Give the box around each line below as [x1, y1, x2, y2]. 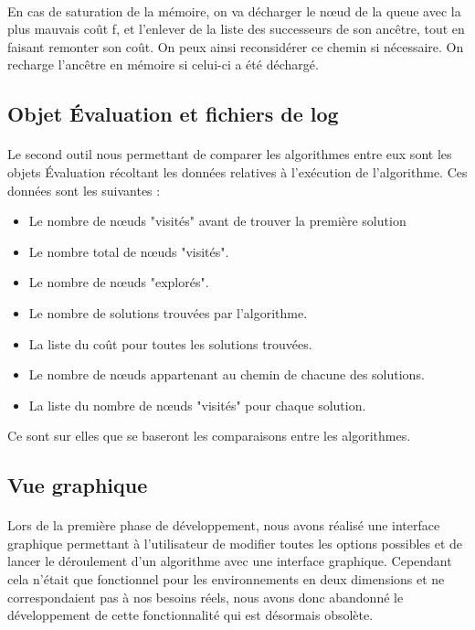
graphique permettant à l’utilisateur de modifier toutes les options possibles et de [7, 533, 463, 552]
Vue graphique [7, 471, 148, 499]
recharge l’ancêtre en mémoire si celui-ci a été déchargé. [7, 55, 319, 74]
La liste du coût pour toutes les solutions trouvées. [28, 334, 312, 353]
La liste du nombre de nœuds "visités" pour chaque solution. [28, 395, 366, 414]
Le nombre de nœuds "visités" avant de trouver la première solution [28, 211, 406, 230]
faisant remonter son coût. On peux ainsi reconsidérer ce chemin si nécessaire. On [7, 37, 464, 56]
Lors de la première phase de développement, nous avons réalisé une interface [7, 516, 440, 535]
